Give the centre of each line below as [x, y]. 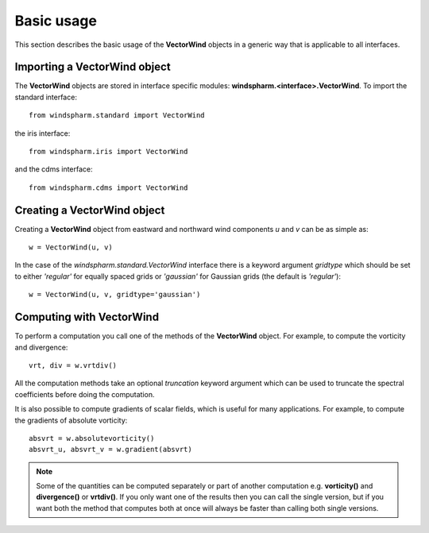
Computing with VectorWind [87, 317]
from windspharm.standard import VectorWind [117, 116]
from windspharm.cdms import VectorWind [108, 187]
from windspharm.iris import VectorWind [108, 152]
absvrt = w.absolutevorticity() [92, 438]
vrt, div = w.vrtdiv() [73, 365]
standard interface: [46, 97]
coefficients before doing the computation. [85, 394]
